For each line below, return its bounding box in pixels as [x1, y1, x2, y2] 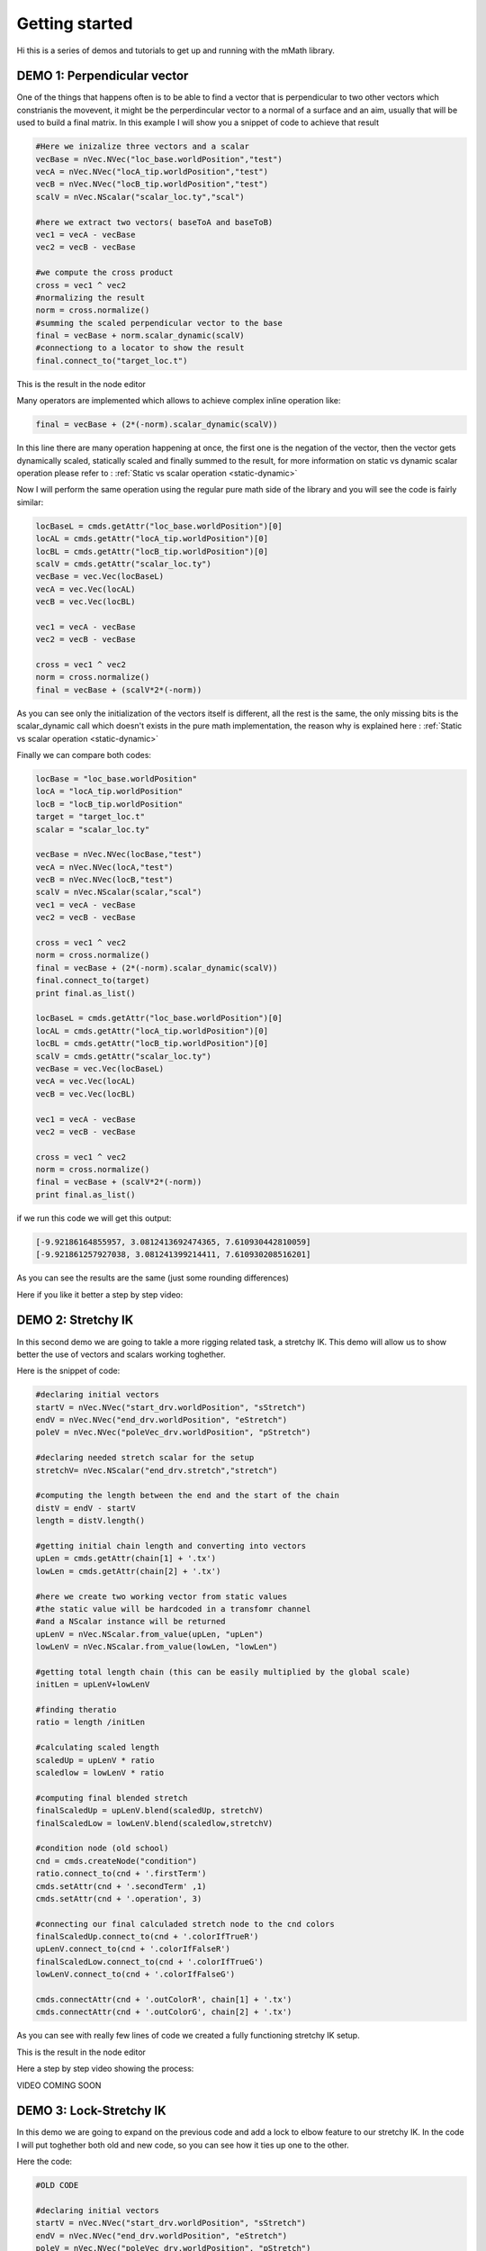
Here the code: [16, 2156, 72, 2167]
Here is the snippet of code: [16, 1365, 121, 1377]
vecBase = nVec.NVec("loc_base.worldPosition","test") [35, 154, 283, 164]
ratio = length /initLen [35, 1717, 146, 1728]
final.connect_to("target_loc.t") [35, 356, 188, 366]
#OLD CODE [35, 2180, 79, 2191]
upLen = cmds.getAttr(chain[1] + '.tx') [35, 1553, 216, 1564]
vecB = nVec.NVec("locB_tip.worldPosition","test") [35, 179, 269, 189]
